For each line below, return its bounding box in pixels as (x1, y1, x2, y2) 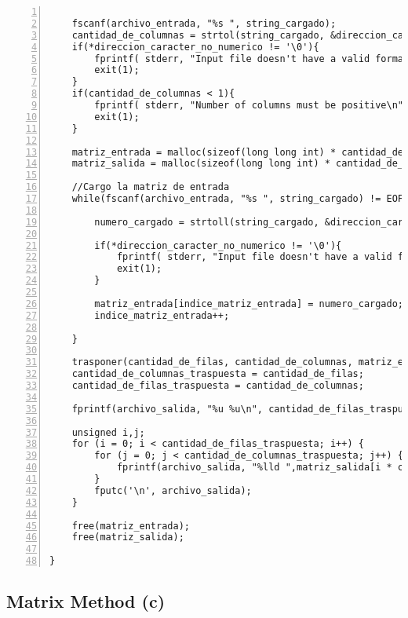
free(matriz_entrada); (71, 520, 190, 532)
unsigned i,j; (71, 426, 145, 438)
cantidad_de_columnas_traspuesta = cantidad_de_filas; (71, 368, 364, 380)
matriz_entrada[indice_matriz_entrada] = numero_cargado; (94, 298, 404, 309)
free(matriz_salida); (71, 532, 184, 543)
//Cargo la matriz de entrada (71, 181, 230, 193)
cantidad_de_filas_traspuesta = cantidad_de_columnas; (71, 380, 364, 391)
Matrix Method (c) (6, 589, 166, 613)
